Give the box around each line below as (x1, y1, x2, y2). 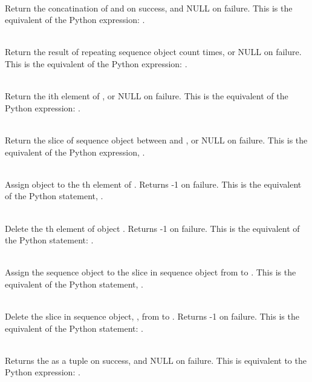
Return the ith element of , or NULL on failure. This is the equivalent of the (5, 90, 288, 102)
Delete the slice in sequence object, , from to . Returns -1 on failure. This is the (5, 310, 299, 323)
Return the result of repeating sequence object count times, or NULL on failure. (5, 45, 302, 58)
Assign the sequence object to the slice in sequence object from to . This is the (5, 266, 296, 278)
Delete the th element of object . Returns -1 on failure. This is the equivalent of (5, 222, 300, 234)
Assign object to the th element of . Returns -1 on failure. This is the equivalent (5, 177, 302, 190)
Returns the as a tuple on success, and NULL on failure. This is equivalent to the (5, 354, 307, 366)
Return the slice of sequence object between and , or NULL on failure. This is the (5, 133, 308, 146)
